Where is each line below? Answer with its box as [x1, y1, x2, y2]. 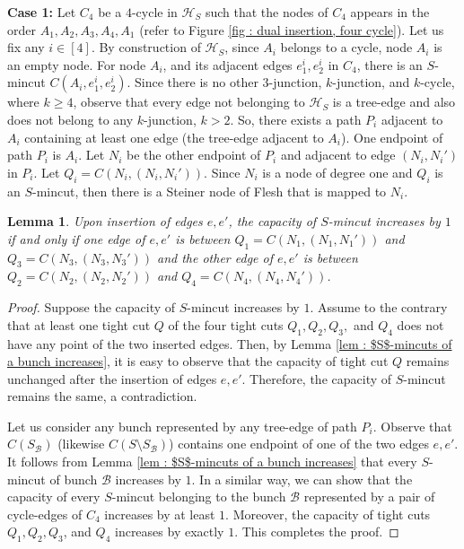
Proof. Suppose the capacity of [7, 298, 176, 317]
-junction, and [332, 73, 410, 91]
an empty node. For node [7, 55, 146, 74]
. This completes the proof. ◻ [234, 522, 399, 541]
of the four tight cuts [168, 315, 284, 334]
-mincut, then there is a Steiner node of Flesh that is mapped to [32, 181, 387, 200]
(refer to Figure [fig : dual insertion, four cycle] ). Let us [139, 20, 444, 39]
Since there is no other [135, 73, 258, 91]
